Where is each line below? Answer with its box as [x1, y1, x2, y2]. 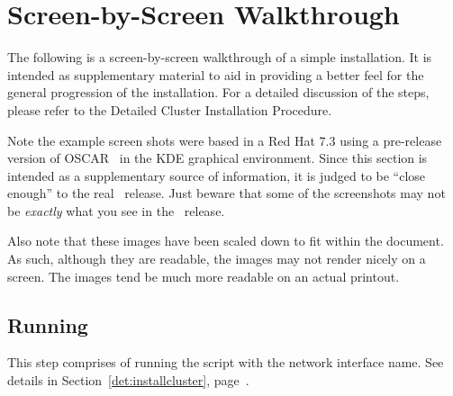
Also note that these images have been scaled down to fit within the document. [7, 231, 444, 250]
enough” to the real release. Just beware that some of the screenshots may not [7, 184, 446, 202]
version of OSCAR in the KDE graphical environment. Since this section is [7, 148, 428, 167]
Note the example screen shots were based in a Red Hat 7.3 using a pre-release [7, 130, 442, 149]
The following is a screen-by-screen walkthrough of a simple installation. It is [7, 48, 432, 67]
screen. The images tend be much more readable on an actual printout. [7, 266, 400, 285]
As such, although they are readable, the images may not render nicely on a [7, 249, 426, 268]
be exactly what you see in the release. [7, 201, 225, 220]
